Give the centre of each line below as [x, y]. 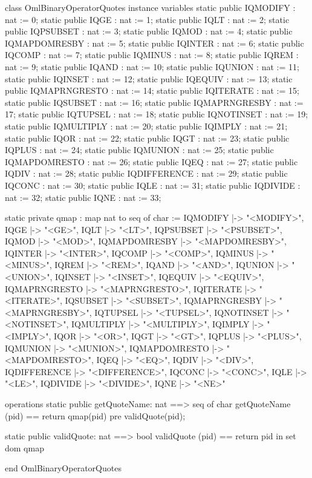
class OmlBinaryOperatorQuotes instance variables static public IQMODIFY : [150, 7]
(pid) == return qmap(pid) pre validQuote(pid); [95, 415]
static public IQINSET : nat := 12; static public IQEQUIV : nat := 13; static [149, 78]
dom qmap [24, 447]
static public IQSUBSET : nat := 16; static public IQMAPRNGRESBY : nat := [154, 102]
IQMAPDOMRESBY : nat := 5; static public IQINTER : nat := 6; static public [154, 43]
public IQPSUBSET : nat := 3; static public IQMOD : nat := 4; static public [149, 31]
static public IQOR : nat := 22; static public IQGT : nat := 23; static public [147, 138]
